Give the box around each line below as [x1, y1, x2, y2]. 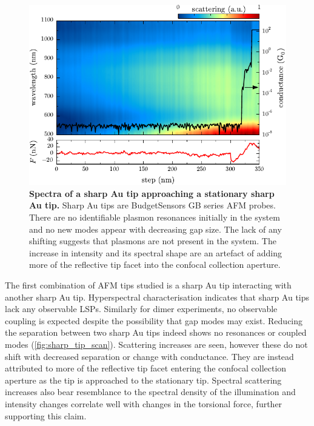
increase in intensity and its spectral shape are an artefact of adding [29, 246, 282, 259]
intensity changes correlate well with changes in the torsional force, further [5, 397, 282, 410]
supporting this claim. [5, 409, 87, 422]
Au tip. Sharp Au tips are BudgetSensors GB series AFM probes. [29, 199, 276, 211]
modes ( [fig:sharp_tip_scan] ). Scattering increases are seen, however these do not [5, 338, 308, 350]
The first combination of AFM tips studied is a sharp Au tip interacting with [5, 279, 292, 291]
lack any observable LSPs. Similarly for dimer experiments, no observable [5, 302, 278, 315]
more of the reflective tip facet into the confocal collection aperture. [29, 258, 281, 271]
